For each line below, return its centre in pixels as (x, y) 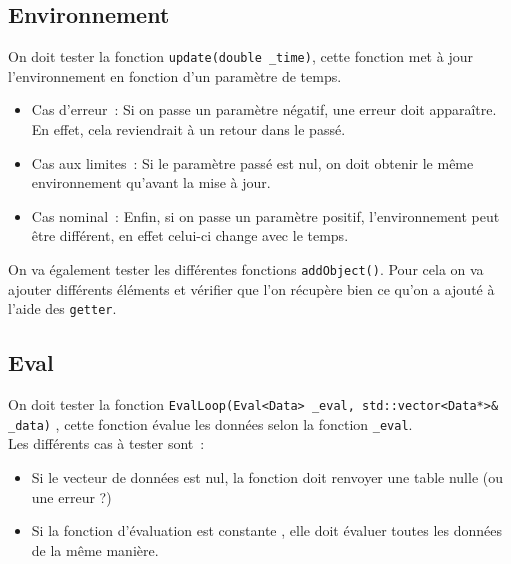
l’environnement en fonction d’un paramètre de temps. (175, 75)
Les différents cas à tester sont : (106, 443)
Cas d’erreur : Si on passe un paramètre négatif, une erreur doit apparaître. (264, 109)
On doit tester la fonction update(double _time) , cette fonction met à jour (240, 56)
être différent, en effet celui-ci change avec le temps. (190, 235)
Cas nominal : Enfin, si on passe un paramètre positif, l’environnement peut (265, 215)
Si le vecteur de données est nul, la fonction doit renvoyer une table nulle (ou (267, 477)
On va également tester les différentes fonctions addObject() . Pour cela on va (246, 269)
